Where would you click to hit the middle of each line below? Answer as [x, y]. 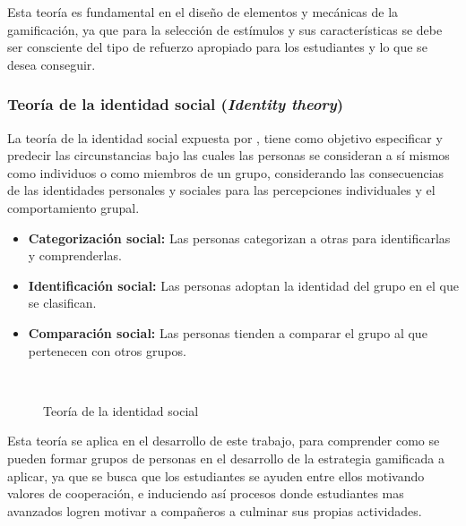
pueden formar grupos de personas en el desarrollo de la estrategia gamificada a [226, 458]
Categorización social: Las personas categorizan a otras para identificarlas [239, 238]
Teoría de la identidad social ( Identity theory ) [176, 104]
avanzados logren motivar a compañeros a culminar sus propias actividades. [215, 510]
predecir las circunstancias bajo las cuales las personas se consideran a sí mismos [229, 155]
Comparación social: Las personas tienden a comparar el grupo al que [228, 332]
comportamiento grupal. [73, 207]
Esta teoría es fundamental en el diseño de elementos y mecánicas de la [203, 12]
